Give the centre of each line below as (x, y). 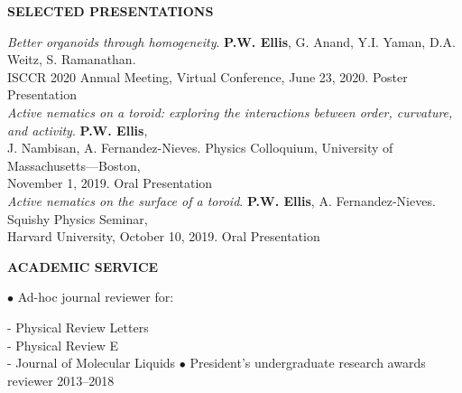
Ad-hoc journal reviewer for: (96, 297)
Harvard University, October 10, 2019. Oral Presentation (164, 236)
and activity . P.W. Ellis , (78, 130)
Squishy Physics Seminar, (78, 218)
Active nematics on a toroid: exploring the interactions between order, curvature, (230, 112)
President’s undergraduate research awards (308, 363)
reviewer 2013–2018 (61, 380)
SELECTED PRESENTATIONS (111, 11)
